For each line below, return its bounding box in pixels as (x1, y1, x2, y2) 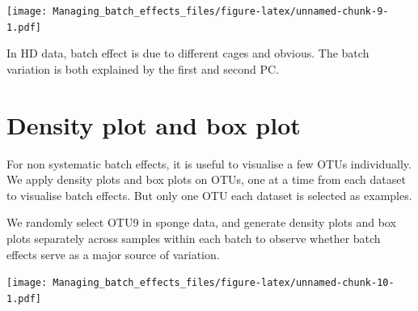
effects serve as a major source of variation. (6, 245, 220, 262)
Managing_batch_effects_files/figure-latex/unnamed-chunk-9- (53, 6, 389, 17)
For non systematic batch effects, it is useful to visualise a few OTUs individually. (6, 155, 412, 172)
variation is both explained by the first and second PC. (6, 60, 279, 77)
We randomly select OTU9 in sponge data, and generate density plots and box (6, 214, 396, 231)
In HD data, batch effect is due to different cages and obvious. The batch (6, 45, 369, 62)
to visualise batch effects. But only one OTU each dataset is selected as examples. (6, 186, 412, 203)
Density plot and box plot (6, 108, 301, 141)
